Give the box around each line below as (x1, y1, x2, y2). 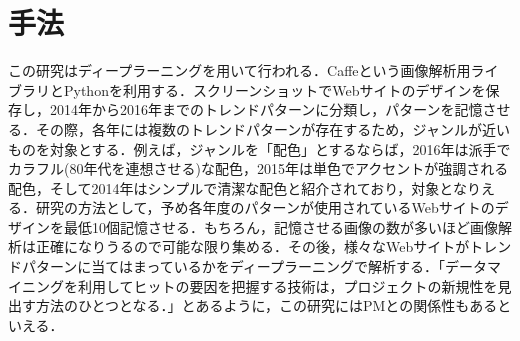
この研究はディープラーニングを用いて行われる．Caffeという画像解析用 (8, 60, 471, 81)
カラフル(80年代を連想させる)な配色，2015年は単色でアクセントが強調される (8, 158, 509, 179)
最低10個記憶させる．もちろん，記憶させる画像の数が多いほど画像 (63, 216, 498, 237)
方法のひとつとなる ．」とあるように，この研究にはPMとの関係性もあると (35, 295, 512, 316)
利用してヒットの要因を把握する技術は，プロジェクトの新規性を (77, 275, 498, 296)
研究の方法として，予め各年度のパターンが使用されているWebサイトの (35, 197, 495, 218)
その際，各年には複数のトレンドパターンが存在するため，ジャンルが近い (35, 118, 510, 139)
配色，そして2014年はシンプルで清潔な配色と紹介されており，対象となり (8, 177, 481, 198)
